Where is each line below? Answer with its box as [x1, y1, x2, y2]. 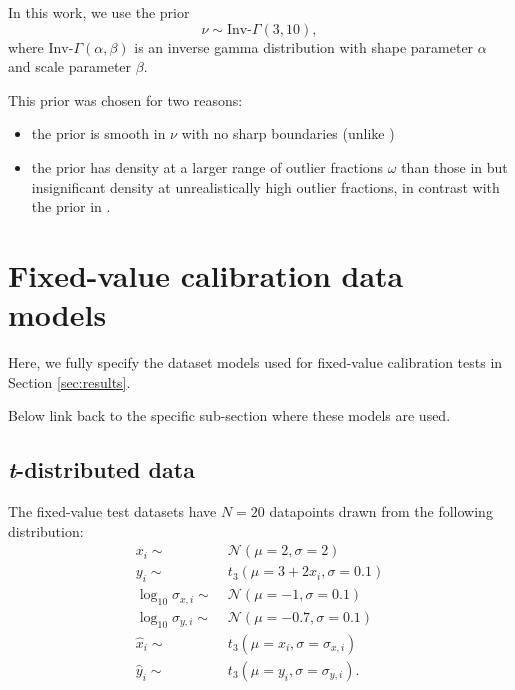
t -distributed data [8, 454, 195, 485]
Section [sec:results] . [8, 371, 131, 392]
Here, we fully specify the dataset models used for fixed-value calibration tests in [8, 352, 503, 373]
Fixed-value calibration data [8, 254, 404, 295]
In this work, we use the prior [8, 2, 190, 22]
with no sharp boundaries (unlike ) [181, 123, 395, 144]
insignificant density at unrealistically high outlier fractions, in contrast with [31, 176, 500, 197]
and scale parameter [8, 56, 132, 77]
